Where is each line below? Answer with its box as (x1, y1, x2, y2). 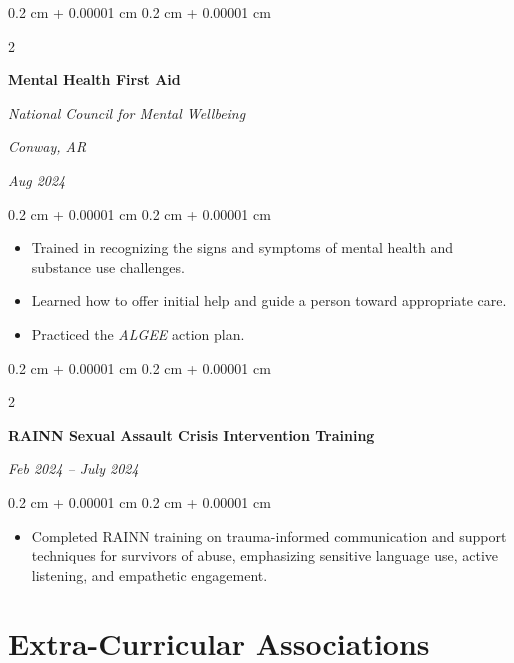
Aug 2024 (8, 169, 66, 190)
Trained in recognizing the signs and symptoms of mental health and (31, 237, 453, 258)
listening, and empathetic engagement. (31, 564, 268, 585)
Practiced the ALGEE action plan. (31, 323, 245, 344)
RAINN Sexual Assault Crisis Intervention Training (8, 424, 375, 445)
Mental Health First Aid (8, 69, 181, 90)
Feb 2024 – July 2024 (8, 458, 139, 479)
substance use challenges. (31, 256, 185, 277)
